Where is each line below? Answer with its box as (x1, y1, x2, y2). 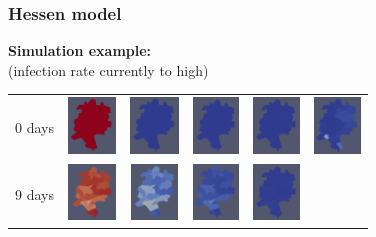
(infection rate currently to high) (8, 59, 209, 80)
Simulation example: (8, 40, 152, 61)
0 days (15, 117, 54, 137)
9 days (15, 183, 54, 204)
